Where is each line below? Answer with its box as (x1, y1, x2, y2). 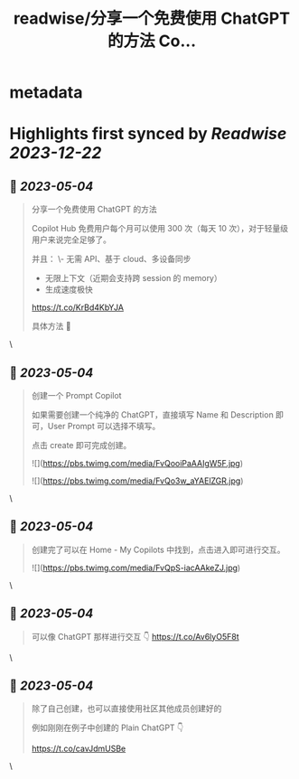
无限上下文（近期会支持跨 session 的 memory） (44, 273, 223, 284)
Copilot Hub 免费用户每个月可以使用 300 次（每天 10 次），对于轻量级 (31, 223, 289, 234)
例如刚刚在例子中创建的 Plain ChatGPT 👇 (31, 722, 184, 733)
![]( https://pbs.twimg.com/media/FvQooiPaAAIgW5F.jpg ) (31, 458, 244, 468)
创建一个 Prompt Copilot (31, 390, 122, 400)
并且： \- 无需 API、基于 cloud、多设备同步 (31, 254, 192, 265)
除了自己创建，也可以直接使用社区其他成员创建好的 (31, 703, 222, 714)
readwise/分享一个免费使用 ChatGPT (13, 8, 291, 29)
